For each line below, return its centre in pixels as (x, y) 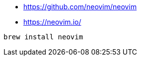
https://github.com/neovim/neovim (80, 7)
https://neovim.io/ (52, 22)
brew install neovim (43, 37)
